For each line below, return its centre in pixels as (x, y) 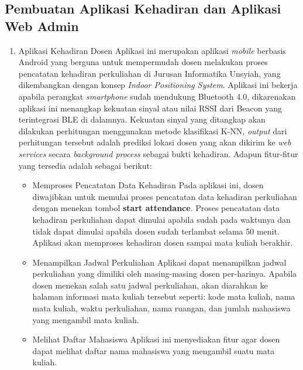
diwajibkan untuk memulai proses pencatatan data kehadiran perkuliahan (165, 196)
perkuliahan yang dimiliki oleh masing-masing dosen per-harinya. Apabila (165, 274)
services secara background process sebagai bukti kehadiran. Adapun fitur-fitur (158, 153)
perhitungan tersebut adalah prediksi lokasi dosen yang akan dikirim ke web (155, 142)
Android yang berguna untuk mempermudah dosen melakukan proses (143, 62)
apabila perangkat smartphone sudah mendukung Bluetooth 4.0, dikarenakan (157, 96)
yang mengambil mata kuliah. (86, 319)
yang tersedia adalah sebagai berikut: (85, 165)
